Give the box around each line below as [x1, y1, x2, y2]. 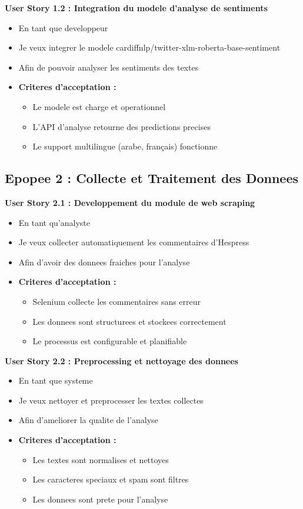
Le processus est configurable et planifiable [32, 335, 187, 347]
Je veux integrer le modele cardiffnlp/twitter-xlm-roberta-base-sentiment [18, 41, 281, 54]
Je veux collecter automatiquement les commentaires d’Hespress [18, 236, 249, 248]
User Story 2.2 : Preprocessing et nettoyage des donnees [5, 354, 238, 367]
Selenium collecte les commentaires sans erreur [32, 295, 201, 307]
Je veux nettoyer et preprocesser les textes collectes [18, 394, 204, 406]
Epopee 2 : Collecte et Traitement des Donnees [5, 169, 299, 187]
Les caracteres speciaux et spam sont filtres [32, 473, 189, 485]
